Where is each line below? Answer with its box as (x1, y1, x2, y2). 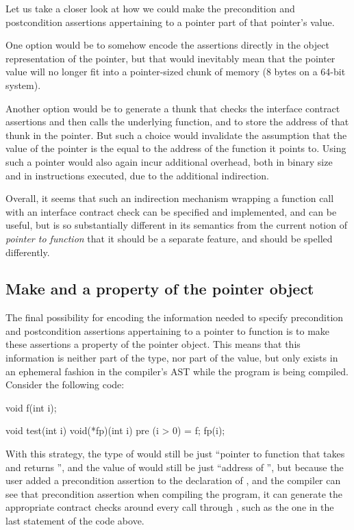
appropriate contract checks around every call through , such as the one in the (5, 500, 334, 514)
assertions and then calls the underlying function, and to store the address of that (5, 114, 349, 129)
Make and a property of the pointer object (5, 278, 314, 299)
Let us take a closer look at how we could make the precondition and (5, 1, 295, 15)
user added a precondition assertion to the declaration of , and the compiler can (5, 473, 341, 488)
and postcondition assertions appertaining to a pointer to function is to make (5, 323, 330, 338)
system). (5, 77, 41, 92)
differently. (5, 244, 50, 259)
